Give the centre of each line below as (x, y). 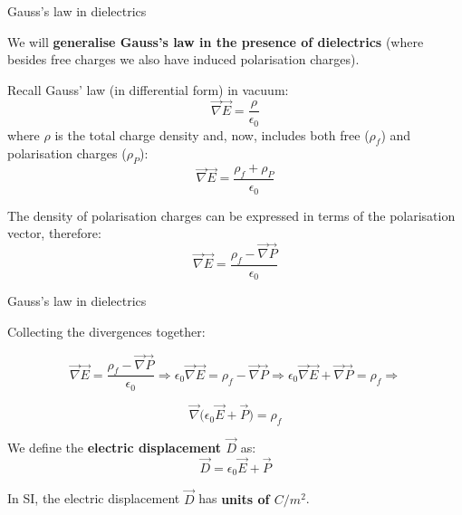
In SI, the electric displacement (94, 498)
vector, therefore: (54, 233)
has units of (234, 498)
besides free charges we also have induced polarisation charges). (183, 59)
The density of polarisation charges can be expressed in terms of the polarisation (231, 215)
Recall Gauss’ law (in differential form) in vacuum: (148, 89)
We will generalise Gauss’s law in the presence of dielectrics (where (216, 41)
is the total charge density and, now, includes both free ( (212, 134)
